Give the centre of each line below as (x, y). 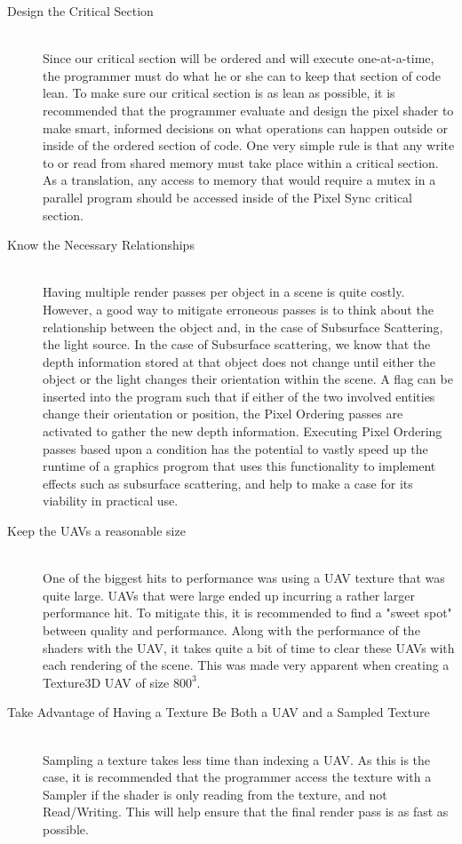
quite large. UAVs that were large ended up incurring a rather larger (229, 595)
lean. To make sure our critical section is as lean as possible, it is (219, 93)
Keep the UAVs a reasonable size (96, 531)
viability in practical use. (111, 501)
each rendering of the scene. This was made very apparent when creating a (246, 665)
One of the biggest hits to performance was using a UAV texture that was (244, 578)
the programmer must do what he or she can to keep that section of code (242, 75)
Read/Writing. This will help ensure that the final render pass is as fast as (246, 812)
